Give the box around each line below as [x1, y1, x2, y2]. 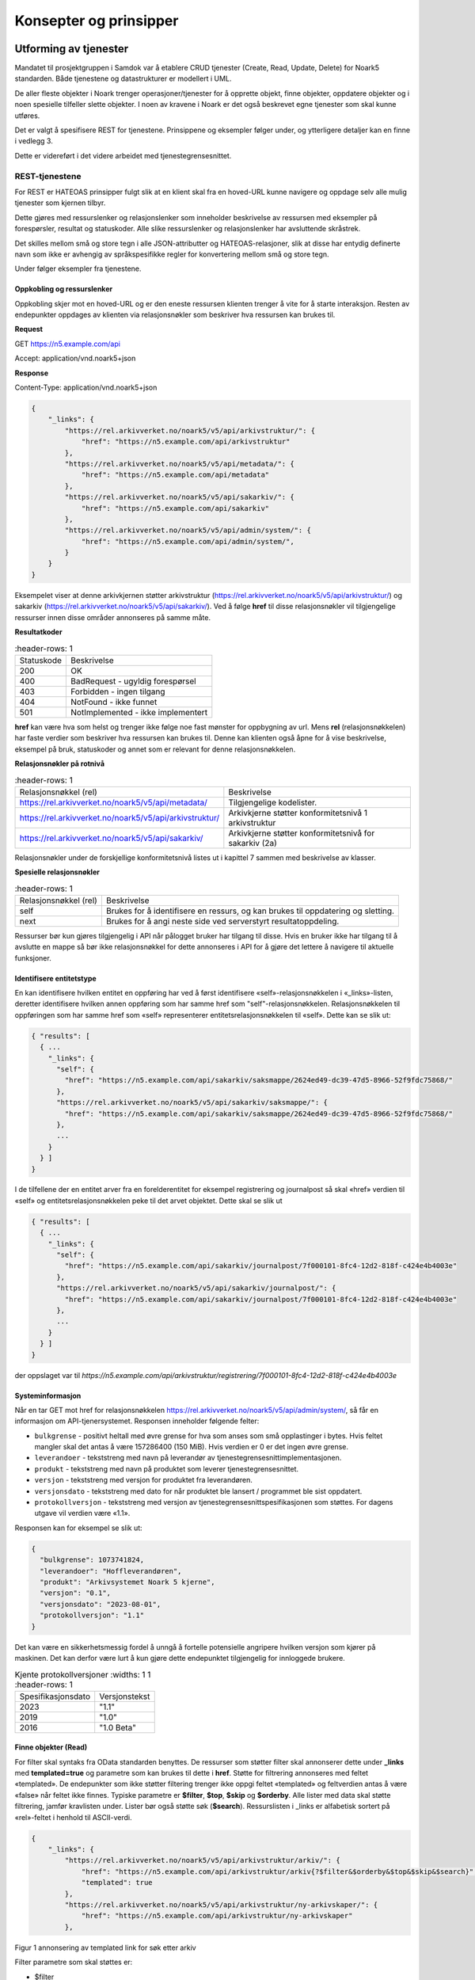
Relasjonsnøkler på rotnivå [14, 759, 105, 768]
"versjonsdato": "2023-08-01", [40, 1600, 161, 1609]
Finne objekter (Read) [14, 1742, 88, 1752]
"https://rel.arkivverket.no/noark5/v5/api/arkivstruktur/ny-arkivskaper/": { [64, 1900, 378, 1909]
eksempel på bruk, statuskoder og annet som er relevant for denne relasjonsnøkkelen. [14, 744, 296, 754]
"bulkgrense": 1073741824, [40, 1555, 145, 1564]
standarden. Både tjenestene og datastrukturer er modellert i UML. [14, 74, 232, 83]
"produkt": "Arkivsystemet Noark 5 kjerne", [40, 1577, 215, 1586]
